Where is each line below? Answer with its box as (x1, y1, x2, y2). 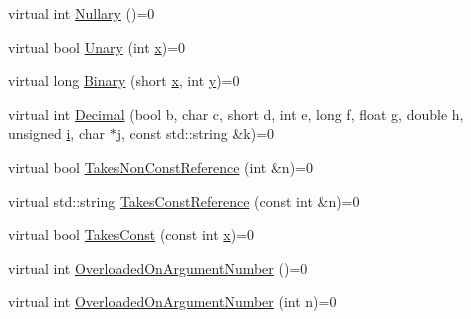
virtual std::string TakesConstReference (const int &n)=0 (8, 190, 360, 211)
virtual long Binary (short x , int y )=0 (8, 70, 240, 91)
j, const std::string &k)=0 (116, 123, 275, 144)
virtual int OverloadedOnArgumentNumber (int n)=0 (8, 291, 337, 312)
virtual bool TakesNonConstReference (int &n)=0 (8, 156, 313, 177)
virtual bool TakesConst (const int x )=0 (8, 224, 255, 245)
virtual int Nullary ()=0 (8, 3, 155, 23)
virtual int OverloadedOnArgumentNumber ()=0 (8, 257, 308, 278)
